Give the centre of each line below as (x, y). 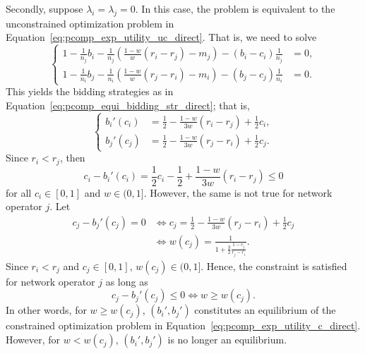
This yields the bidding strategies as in (90, 91)
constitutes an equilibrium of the (265, 310)
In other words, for (46, 310)
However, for (33, 340)
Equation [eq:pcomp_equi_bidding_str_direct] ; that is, (128, 105)
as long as (127, 281)
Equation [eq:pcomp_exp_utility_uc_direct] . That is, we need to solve (161, 37)
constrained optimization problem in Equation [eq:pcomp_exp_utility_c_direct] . (183, 325)
